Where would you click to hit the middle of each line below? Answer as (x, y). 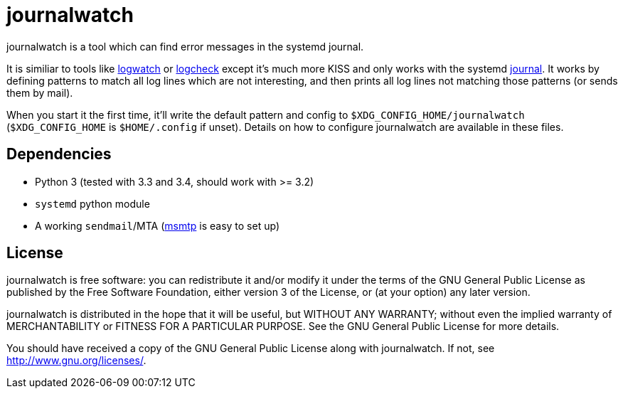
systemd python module (92, 203)
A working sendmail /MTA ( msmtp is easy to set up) (157, 225)
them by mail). (40, 92)
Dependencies (59, 154)
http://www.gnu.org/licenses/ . (76, 361)
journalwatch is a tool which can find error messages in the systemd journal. (185, 46)
